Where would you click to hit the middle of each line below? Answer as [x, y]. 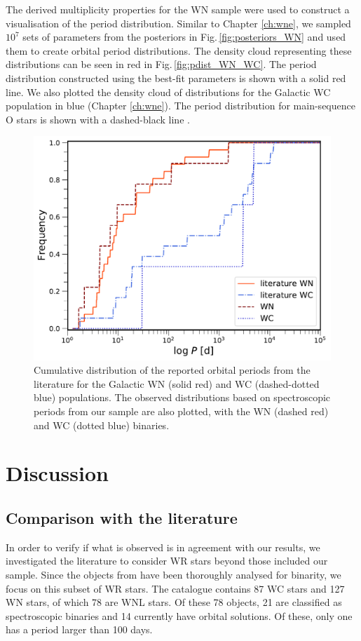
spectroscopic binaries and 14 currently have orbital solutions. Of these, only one [179, 615]
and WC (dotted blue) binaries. [102, 425]
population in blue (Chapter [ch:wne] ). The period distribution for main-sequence [180, 106]
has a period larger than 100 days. [79, 629]
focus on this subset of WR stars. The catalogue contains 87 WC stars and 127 [175, 588]
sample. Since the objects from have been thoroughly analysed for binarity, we [173, 574]
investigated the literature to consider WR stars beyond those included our [167, 561]
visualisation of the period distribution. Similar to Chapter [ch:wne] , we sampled [178, 23]
